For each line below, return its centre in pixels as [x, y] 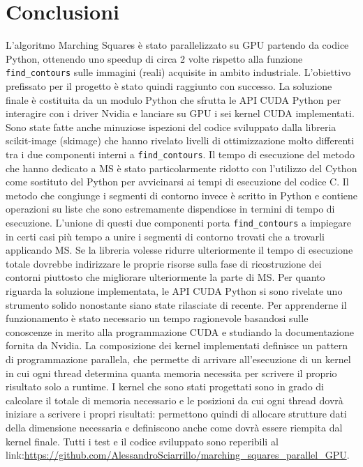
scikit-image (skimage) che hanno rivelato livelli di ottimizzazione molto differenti [180, 140]
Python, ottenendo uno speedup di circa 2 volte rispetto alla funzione [154, 58]
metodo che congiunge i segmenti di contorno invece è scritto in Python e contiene [181, 195]
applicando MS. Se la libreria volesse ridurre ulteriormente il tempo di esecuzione [179, 250]
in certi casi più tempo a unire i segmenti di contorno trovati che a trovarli [165, 236]
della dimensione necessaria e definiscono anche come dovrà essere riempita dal [174, 427]
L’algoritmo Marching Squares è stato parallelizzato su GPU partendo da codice [177, 45]
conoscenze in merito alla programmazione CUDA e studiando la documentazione [180, 331]
